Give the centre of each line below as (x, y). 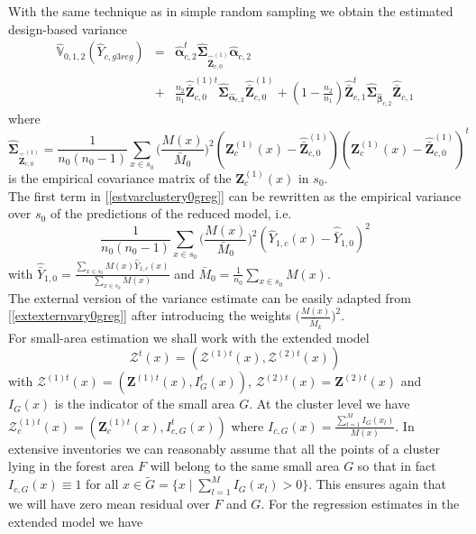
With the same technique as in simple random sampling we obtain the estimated (231, 11)
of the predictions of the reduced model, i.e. (171, 213)
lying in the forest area (71, 466)
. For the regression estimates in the (360, 503)
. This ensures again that (377, 484)
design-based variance (68, 28)
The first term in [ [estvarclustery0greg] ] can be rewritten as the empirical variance (235, 195)
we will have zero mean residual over (109, 503)
